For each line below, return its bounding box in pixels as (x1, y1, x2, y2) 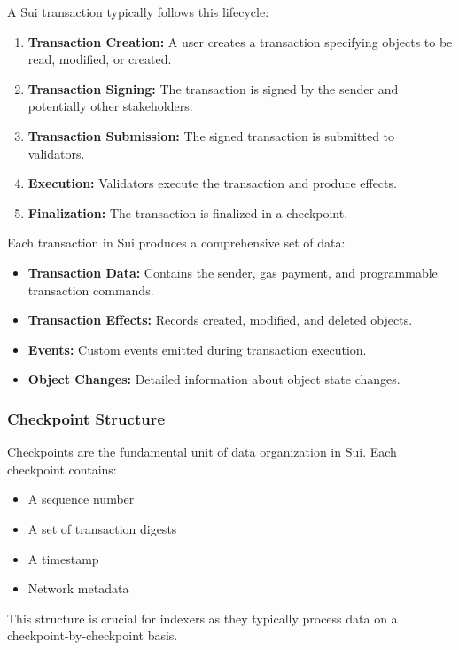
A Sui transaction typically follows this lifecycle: (7, 3, 269, 20)
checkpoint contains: (7, 459, 117, 478)
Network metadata (27, 579, 129, 598)
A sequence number (27, 489, 135, 508)
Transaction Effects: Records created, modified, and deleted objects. (27, 310, 413, 329)
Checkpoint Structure (7, 407, 166, 429)
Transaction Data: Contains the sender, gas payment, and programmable (27, 262, 438, 281)
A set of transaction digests (27, 519, 177, 537)
